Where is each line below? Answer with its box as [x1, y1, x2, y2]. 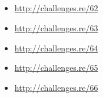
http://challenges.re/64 [14, 41, 98, 54]
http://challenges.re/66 [14, 81, 98, 93]
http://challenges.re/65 [14, 61, 98, 74]
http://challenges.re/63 [14, 21, 98, 34]
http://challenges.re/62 [14, 2, 98, 14]
